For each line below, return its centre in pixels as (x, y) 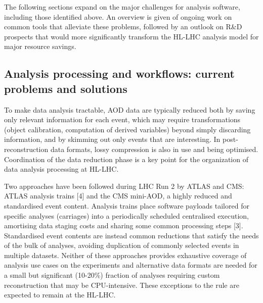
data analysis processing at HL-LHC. (61, 169)
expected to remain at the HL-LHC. (60, 295)
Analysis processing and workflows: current (119, 73)
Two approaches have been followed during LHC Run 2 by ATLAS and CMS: (124, 186)
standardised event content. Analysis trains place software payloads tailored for (127, 205)
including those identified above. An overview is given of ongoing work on (118, 16)
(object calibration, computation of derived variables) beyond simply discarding (127, 129)
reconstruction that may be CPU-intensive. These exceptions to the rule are (122, 285)
